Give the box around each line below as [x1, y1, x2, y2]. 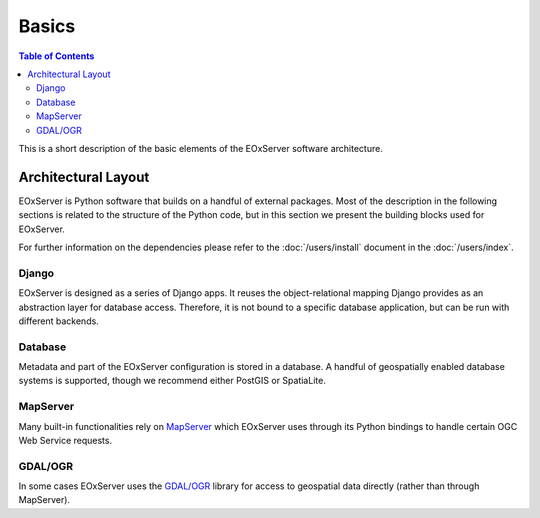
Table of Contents [18, 50, 95, 62]
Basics [18, 15, 76, 37]
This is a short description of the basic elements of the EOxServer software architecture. [18, 142, 384, 154]
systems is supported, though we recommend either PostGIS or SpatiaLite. [18, 375, 327, 387]
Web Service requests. [18, 434, 113, 446]
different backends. [18, 315, 99, 327]
